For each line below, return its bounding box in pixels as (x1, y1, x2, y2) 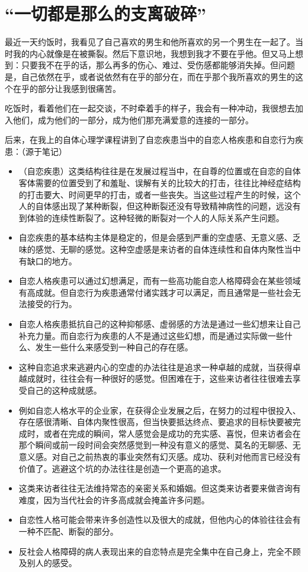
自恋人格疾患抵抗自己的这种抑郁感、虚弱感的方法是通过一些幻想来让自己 (18, 318, 301, 330)
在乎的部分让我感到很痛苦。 (12, 82, 121, 94)
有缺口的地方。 (18, 254, 77, 267)
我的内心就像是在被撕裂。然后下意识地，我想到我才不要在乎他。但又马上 (12, 47, 295, 59)
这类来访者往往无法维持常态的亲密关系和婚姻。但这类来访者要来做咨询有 (18, 482, 301, 494)
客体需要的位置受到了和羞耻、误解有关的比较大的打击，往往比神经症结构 (18, 177, 301, 189)
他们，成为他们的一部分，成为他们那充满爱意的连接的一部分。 (12, 113, 254, 126)
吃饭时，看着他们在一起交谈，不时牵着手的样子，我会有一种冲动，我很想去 (5, 102, 295, 114)
